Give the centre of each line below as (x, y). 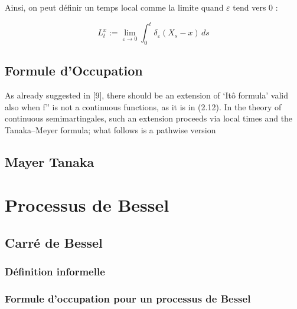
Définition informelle (55, 272)
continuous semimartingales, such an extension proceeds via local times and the (149, 118)
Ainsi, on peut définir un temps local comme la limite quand (114, 7)
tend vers (249, 7)
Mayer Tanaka (50, 161)
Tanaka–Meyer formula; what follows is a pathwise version (110, 129)
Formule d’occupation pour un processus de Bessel (128, 299)
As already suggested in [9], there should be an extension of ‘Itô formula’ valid (147, 95)
